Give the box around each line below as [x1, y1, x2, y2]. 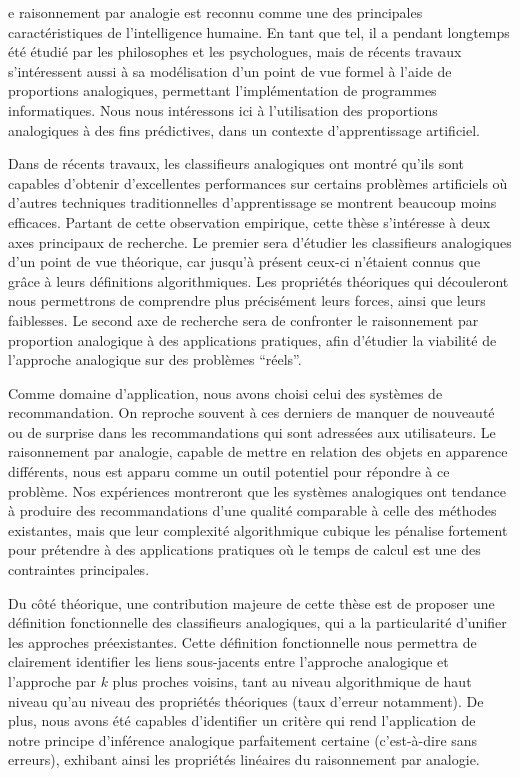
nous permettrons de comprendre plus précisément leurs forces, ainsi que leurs [8, 290, 486, 311]
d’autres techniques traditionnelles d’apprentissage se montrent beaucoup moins [8, 192, 497, 213]
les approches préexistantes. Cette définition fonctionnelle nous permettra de [8, 631, 477, 652]
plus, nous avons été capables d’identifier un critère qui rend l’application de [8, 710, 476, 731]
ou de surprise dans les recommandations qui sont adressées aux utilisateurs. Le [8, 421, 496, 442]
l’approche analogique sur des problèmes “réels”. [8, 349, 302, 370]
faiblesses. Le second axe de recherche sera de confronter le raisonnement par [8, 309, 479, 330]
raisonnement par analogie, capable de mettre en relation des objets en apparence [8, 441, 508, 462]
